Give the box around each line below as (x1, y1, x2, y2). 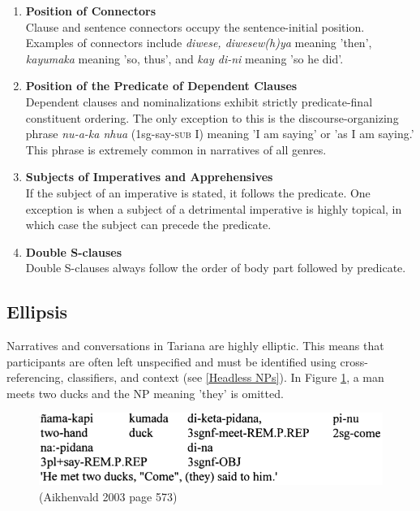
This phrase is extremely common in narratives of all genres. (25, 141, 327, 158)
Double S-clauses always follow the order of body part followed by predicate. (25, 259, 406, 276)
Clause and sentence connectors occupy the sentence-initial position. (25, 18, 365, 35)
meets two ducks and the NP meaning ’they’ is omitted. (6, 384, 284, 401)
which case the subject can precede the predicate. (25, 216, 272, 233)
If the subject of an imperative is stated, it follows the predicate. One (25, 184, 371, 201)
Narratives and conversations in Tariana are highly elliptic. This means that (6, 337, 384, 354)
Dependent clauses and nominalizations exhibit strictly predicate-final (25, 93, 373, 110)
